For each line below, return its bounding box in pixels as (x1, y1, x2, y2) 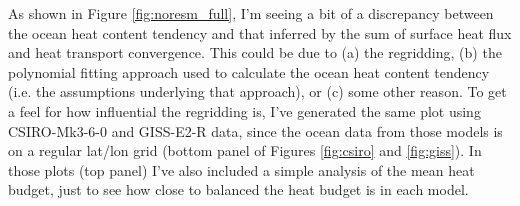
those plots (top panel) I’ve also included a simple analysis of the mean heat (8, 159, 475, 180)
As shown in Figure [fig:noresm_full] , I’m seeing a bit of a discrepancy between (8, 3, 494, 23)
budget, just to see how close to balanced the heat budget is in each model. (8, 179, 469, 200)
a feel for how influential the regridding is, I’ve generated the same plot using (8, 100, 481, 121)
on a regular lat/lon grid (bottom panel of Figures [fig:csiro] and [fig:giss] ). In (8, 140, 482, 161)
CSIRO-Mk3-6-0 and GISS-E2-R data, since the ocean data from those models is (8, 120, 503, 141)
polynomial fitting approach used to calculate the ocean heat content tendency (8, 61, 490, 82)
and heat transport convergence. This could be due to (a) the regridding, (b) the (8, 42, 502, 63)
